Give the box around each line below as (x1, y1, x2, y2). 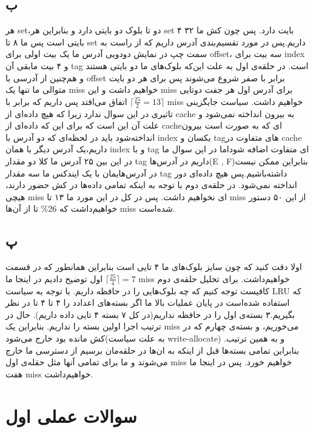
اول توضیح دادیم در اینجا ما (5, 272, 103, 285)
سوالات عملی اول (5, 403, 137, 428)
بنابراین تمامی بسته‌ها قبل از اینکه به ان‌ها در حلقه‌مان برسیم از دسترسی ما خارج (5, 343, 299, 356)
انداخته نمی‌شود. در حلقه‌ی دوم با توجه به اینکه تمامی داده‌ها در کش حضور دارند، (5, 178, 297, 191)
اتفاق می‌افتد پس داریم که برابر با (5, 95, 127, 107)
